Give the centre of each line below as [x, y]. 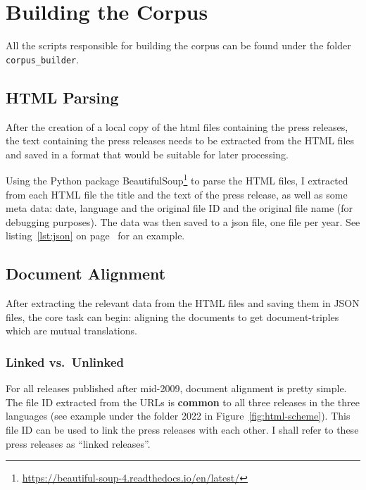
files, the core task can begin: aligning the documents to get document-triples [172, 316]
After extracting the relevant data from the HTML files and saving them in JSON [183, 303]
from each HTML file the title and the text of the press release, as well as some [177, 194]
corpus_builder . [43, 59]
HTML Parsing [62, 97]
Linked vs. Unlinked [65, 362]
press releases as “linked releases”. [78, 443]
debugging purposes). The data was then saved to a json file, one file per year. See [183, 221]
